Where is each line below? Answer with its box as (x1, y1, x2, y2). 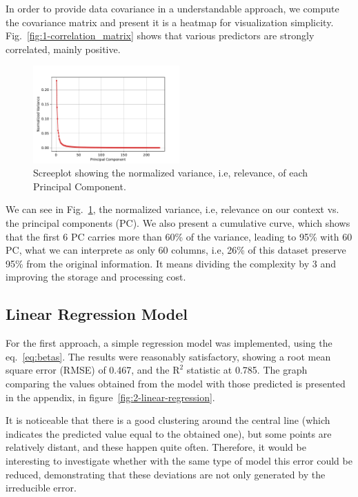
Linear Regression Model (6, 303, 188, 325)
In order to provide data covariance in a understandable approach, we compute (6, 1, 339, 15)
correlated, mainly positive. (6, 41, 121, 56)
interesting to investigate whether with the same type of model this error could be (6, 454, 352, 467)
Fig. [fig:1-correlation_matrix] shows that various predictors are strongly (6, 28, 315, 43)
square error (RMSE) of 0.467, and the (6, 363, 170, 377)
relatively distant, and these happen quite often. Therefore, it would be (6, 440, 306, 454)
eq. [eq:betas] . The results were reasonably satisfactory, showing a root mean (6, 349, 331, 363)
